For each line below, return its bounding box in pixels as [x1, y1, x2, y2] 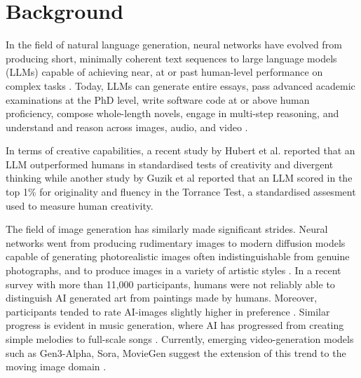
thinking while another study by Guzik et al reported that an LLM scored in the [6, 170, 353, 185]
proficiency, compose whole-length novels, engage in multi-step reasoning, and [6, 106, 339, 121]
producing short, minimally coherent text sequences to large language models [6, 50, 337, 65]
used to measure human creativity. [6, 198, 154, 212]
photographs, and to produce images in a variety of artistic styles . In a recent [6, 263, 341, 278]
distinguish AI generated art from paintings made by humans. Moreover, [6, 290, 318, 305]
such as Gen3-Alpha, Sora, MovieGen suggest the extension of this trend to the [6, 345, 346, 360]
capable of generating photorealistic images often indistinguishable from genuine [6, 249, 350, 264]
